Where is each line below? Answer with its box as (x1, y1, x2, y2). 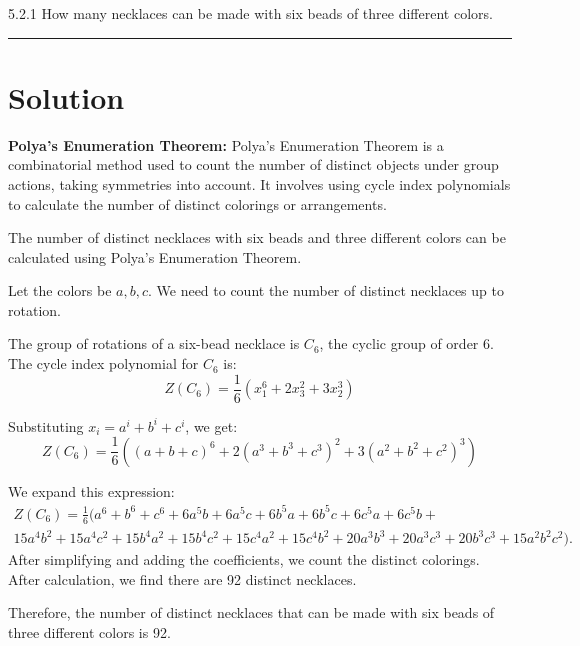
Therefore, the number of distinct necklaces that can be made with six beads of (8, 602, 495, 623)
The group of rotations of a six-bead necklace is (8, 333, 300, 354)
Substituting (8, 415, 84, 436)
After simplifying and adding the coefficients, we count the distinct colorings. (8, 549, 480, 570)
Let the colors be (8, 280, 112, 301)
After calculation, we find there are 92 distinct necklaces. (8, 568, 357, 589)
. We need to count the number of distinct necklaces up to (147, 280, 504, 301)
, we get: (185, 415, 238, 436)
